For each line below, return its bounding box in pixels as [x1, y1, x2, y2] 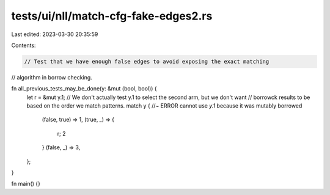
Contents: [11, 42, 36, 49]
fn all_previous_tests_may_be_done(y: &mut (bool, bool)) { [11, 85, 157, 92]
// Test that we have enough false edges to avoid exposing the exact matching [24, 58, 269, 65]
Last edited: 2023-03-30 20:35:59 [11, 31, 98, 38]
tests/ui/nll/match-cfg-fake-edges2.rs [11, 9, 213, 23]
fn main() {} [11, 180, 41, 188]
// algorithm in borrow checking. [11, 73, 93, 81]
